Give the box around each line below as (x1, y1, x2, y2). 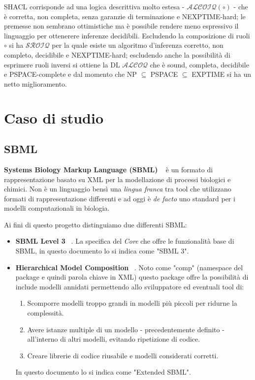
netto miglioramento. (4, 78, 67, 89)
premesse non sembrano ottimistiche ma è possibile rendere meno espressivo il (4, 21, 239, 31)
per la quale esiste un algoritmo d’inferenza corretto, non (52, 40, 223, 50)
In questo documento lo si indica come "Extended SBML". (15, 367, 191, 377)
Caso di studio (4, 107, 104, 127)
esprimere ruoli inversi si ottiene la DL (4, 59, 120, 69)
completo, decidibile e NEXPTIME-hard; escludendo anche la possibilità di (4, 49, 230, 60)
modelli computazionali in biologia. (4, 203, 110, 213)
